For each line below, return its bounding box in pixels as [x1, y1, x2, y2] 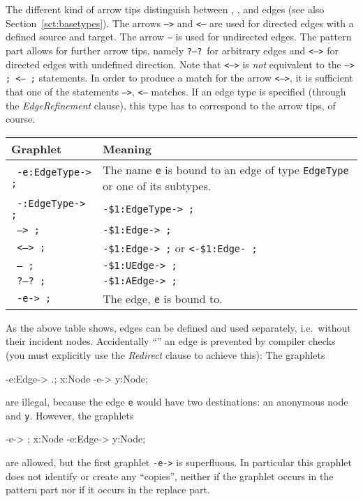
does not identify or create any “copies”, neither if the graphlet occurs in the [6, 468, 334, 483]
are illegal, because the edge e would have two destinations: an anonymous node [6, 394, 348, 409]
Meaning [103, 140, 151, 157]
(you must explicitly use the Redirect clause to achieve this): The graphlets [6, 347, 325, 362]
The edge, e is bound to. [103, 290, 223, 307]
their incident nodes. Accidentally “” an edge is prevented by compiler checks [6, 334, 336, 348]
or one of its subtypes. [103, 177, 212, 194]
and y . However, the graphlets [6, 408, 134, 422]
